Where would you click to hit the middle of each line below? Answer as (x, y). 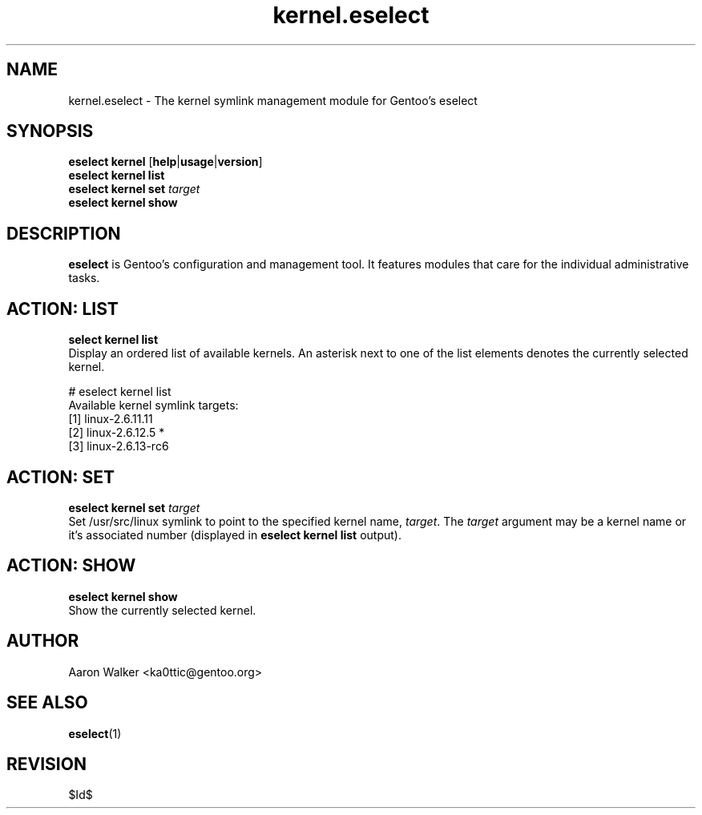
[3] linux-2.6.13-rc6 (119, 446)
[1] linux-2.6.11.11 (111, 419)
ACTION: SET (61, 477)
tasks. (84, 278)
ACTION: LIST (63, 309)
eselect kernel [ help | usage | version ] (165, 162)
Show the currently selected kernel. (162, 610)
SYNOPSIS (50, 131)
